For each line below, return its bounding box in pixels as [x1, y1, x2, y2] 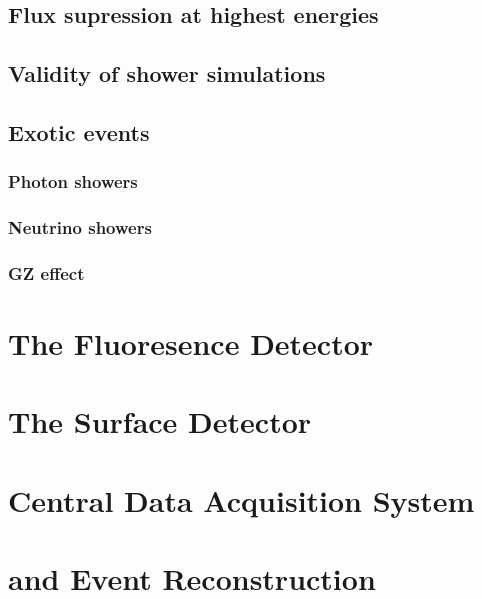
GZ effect [8, 260, 85, 285]
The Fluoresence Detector [8, 323, 374, 364]
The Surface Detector [8, 401, 312, 442]
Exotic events [8, 116, 150, 147]
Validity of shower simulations [8, 58, 326, 89]
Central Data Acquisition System [8, 479, 475, 520]
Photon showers [8, 169, 138, 194]
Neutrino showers [8, 215, 152, 240]
